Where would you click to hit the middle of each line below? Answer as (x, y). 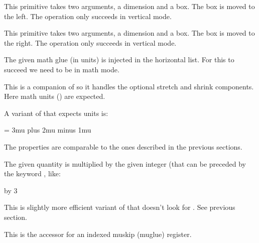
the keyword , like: (32, 173)
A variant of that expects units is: (56, 113)
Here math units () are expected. (55, 96)
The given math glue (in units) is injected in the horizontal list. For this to (119, 59)
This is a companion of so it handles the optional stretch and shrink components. (129, 86)
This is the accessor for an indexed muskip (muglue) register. (98, 234)
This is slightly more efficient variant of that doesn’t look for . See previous (120, 207)
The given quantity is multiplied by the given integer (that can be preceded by (125, 163)
